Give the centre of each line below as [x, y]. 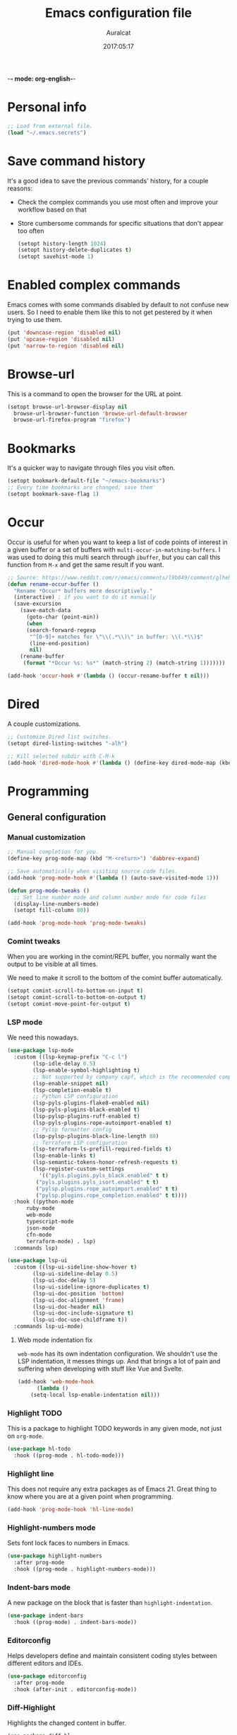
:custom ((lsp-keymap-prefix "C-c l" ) [71, 1057]
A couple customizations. [44, 724]
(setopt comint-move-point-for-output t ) [69, 1004]
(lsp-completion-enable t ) [72, 1090]
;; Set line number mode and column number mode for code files [110, 897]
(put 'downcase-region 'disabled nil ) [64, 333]
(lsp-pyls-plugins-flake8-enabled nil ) [91, 1103]
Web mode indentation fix [55, 1340]
